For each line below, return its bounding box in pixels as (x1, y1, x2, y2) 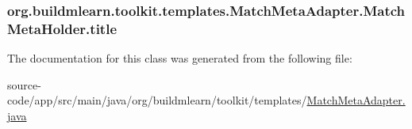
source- (7, 76, 41, 93)
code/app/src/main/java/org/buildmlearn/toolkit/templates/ (7, 92, 307, 108)
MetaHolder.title (7, 18, 117, 38)
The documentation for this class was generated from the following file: (7, 50, 352, 66)
